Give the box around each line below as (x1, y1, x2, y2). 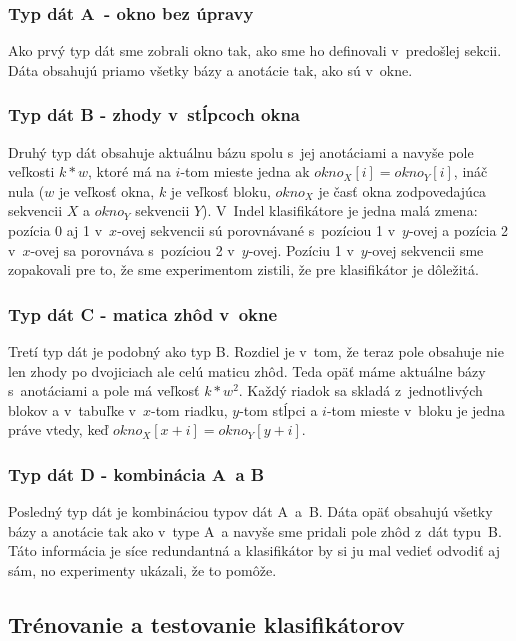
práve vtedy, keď (8, 419, 109, 440)
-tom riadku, (150, 399, 228, 420)
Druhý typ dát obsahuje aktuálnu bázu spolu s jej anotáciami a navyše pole (8, 141, 474, 162)
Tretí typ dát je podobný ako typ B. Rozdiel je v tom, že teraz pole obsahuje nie (8, 341, 504, 361)
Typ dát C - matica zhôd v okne (8, 301, 278, 326)
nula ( (8, 180, 45, 201)
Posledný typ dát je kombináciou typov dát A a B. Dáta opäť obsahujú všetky (8, 501, 493, 522)
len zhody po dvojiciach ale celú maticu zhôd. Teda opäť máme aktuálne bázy (8, 360, 486, 381)
